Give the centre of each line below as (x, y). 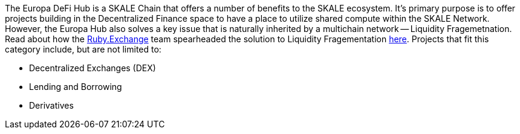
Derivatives (51, 105)
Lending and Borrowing (76, 87)
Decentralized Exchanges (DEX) (93, 68)
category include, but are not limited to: (83, 49)
